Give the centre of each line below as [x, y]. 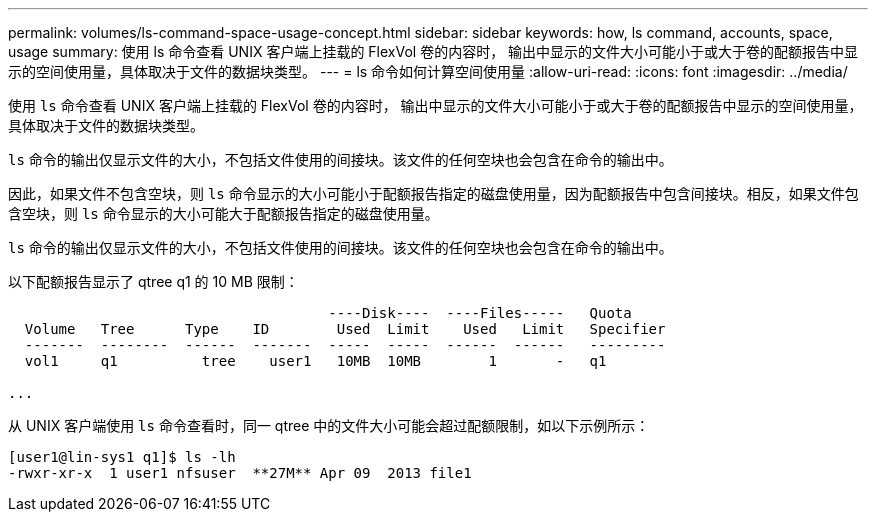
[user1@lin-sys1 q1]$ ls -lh [122, 457]
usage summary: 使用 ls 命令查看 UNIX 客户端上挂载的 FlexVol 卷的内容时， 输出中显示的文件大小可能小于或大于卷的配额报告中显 [433, 51]
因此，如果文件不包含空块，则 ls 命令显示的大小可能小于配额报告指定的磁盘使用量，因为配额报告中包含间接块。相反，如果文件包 [433, 193]
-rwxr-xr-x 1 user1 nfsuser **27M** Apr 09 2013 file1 [240, 473]
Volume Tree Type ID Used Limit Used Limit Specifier [345, 329]
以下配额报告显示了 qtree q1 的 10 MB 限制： [153, 281]
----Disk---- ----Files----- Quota [480, 313]
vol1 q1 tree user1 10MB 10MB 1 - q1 [315, 361]
